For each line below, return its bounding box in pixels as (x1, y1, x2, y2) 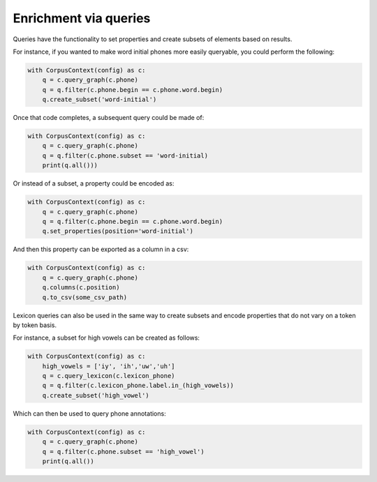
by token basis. (13, 321, 57, 329)
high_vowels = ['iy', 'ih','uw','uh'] (42, 362, 175, 370)
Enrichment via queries (13, 10, 151, 26)
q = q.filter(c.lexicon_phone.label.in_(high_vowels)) (42, 382, 234, 390)
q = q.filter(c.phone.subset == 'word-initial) (42, 151, 209, 160)
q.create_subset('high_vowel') (42, 391, 149, 399)
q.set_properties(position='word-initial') (42, 227, 193, 235)
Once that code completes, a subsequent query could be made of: (13, 114, 205, 122)
